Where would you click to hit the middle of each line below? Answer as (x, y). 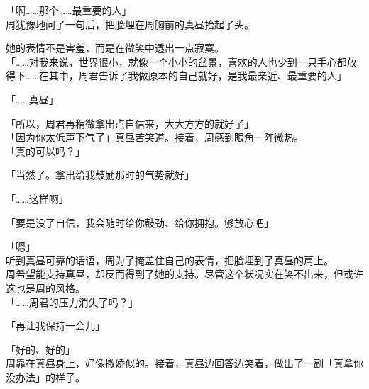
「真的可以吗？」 (45, 151)
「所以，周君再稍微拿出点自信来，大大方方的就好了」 (130, 123)
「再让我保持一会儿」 (55, 326)
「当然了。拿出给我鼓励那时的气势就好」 (100, 175)
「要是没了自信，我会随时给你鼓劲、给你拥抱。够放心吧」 (140, 222)
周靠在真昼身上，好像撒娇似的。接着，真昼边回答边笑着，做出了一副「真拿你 (184, 363)
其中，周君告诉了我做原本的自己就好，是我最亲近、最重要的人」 (198, 75)
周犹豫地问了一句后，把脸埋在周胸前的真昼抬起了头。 (130, 24)
